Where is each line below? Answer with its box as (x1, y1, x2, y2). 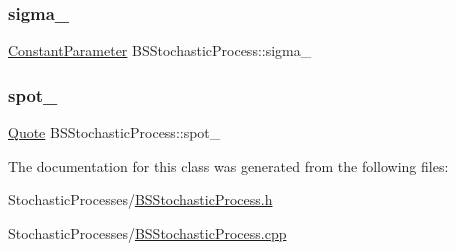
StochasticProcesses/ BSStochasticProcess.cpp (8, 222, 287, 243)
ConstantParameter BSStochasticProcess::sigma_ (8, 40, 312, 61)
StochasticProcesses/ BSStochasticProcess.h (8, 189, 273, 210)
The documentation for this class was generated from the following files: (8, 155, 449, 176)
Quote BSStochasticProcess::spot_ (8, 122, 221, 143)
